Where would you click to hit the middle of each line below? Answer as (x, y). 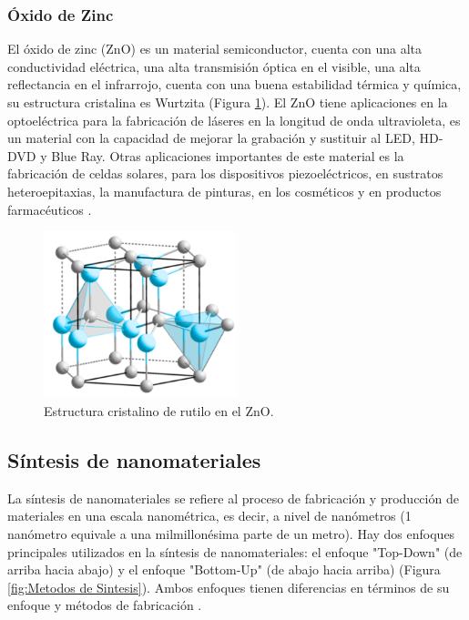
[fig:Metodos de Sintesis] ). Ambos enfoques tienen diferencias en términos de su (229, 587)
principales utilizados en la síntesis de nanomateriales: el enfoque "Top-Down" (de (235, 551)
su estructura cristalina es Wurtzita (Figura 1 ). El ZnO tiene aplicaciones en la (228, 102)
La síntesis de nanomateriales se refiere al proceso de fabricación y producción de (233, 498)
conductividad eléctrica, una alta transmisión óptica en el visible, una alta (214, 66)
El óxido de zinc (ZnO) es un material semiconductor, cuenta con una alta (215, 49)
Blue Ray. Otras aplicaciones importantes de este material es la (228, 155)
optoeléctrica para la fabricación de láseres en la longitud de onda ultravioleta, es (234, 120)
